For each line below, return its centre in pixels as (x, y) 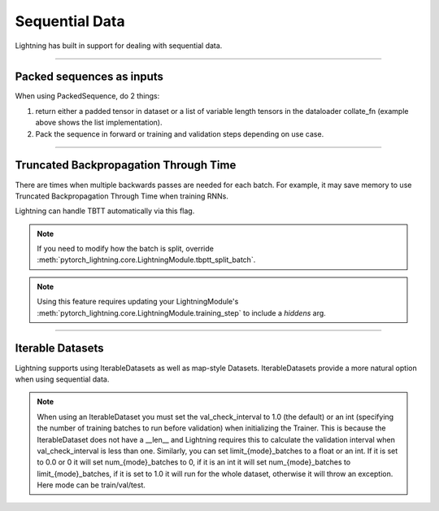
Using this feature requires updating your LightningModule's (138, 302)
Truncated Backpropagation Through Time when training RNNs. (122, 196)
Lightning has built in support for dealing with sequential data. (119, 46)
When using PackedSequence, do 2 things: (87, 96)
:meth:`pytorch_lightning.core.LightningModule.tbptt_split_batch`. (146, 260)
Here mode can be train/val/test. (91, 485)
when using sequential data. (62, 379)
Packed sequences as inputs (89, 77)
